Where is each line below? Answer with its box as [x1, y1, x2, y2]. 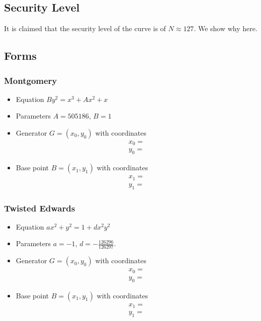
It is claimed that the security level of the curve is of [4, 23, 166, 34]
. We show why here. [194, 23, 257, 34]
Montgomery [4, 74, 57, 86]
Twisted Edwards [4, 201, 75, 214]
